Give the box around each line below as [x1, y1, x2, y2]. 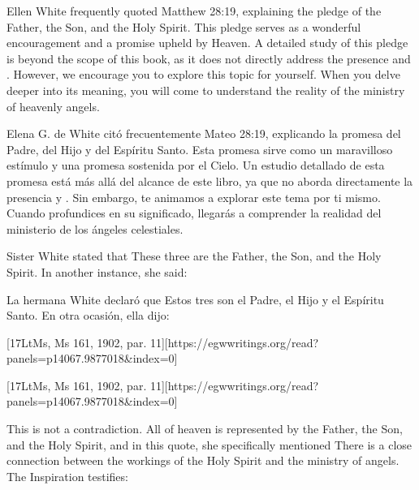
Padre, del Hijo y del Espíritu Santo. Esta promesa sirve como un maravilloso [6, 140, 393, 157]
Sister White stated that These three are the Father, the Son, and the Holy [6, 247, 382, 264]
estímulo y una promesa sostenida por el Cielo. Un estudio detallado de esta [6, 157, 385, 174]
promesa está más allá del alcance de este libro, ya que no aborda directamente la [6, 172, 413, 189]
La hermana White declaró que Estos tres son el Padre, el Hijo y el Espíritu [6, 290, 384, 307]
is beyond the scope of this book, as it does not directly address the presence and [6, 49, 411, 67]
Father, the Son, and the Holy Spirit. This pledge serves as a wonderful [6, 18, 361, 35]
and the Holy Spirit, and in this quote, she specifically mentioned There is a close [6, 436, 413, 453]
